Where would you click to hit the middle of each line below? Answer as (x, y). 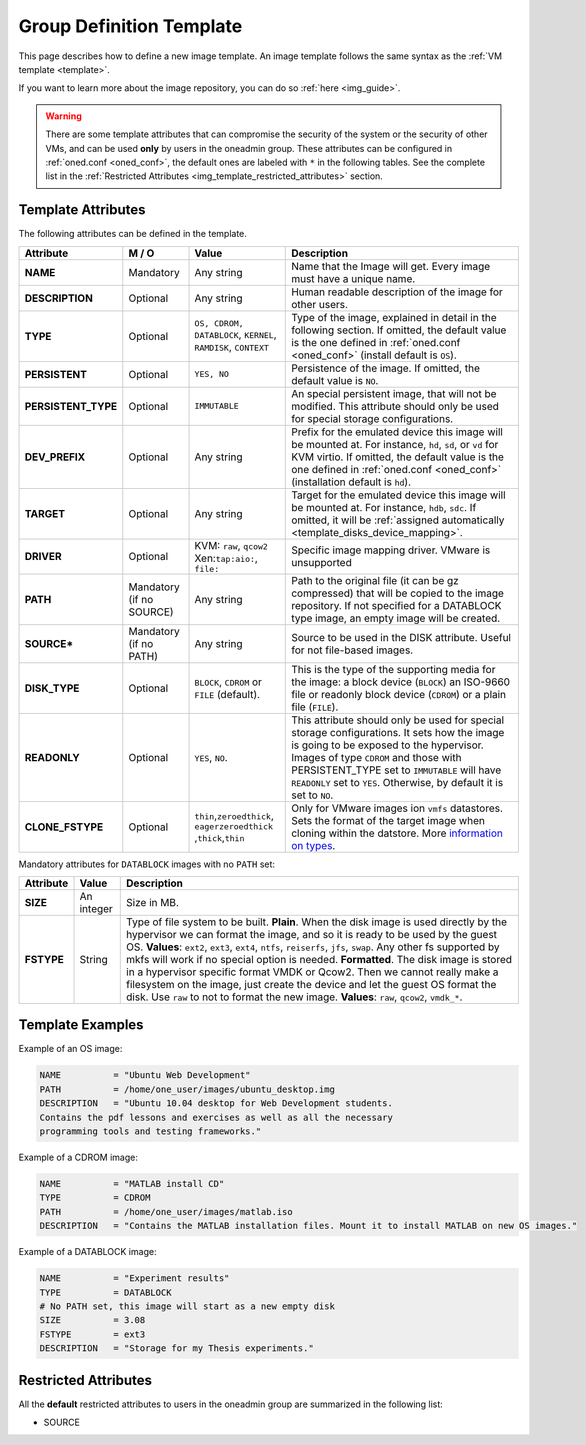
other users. (320, 304)
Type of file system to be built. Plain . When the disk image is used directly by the (316, 922)
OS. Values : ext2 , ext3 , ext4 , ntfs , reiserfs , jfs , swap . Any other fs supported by (313, 947)
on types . (313, 845)
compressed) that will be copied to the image (398, 593)
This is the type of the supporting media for (393, 669)
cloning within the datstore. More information (397, 833)
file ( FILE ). (315, 707)
